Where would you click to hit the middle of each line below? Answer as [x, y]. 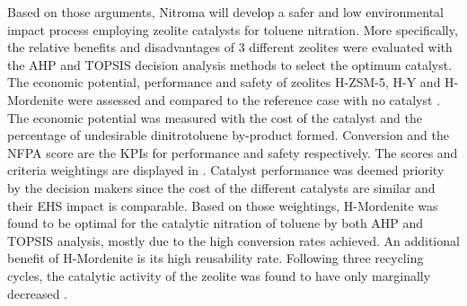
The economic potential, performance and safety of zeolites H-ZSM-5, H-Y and [224, 82]
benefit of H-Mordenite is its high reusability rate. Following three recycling [216, 258]
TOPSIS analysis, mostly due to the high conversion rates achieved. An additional [233, 240]
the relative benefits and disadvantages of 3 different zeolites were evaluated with [230, 47]
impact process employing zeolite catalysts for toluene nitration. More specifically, [233, 29]
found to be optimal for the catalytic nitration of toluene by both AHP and [216, 223]
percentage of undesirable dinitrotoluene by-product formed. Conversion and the [228, 135]
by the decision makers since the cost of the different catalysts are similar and [221, 187]
